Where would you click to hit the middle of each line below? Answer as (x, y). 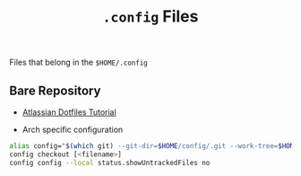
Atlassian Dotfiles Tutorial (69, 112)
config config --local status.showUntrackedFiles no (110, 163)
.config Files (150, 17)
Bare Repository (55, 90)
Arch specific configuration (73, 129)
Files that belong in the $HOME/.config (78, 62)
